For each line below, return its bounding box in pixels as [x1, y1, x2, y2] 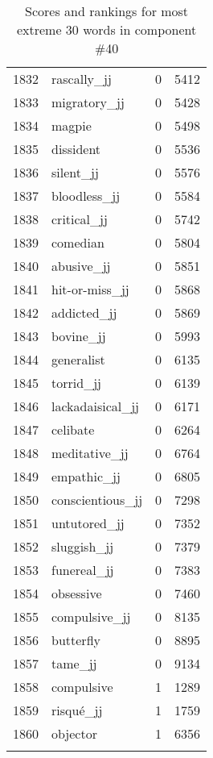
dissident [51, 140, 101, 158]
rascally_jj [51, 69, 112, 88]
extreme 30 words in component [16, 20, 197, 39]
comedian [51, 233, 104, 252]
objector [51, 724, 97, 743]
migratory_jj [51, 93, 125, 111]
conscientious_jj [51, 490, 143, 509]
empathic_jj [51, 467, 121, 485]
